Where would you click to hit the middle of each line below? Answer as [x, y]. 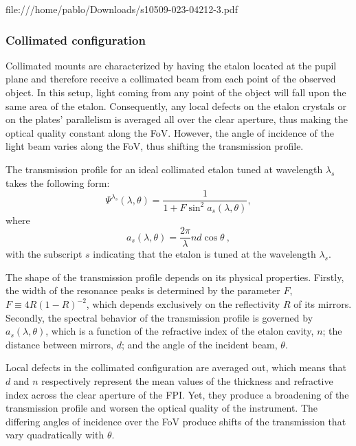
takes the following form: [58, 182]
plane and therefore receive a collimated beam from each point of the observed [171, 79]
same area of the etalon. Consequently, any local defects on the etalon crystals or [176, 105]
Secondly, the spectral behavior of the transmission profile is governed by [159, 317]
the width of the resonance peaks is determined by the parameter [143, 290]
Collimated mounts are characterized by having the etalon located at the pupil [171, 65]
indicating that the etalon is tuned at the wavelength [204, 254]
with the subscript [44, 254]
